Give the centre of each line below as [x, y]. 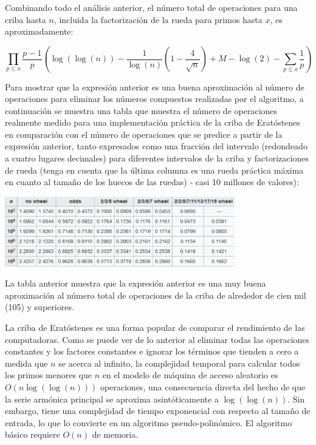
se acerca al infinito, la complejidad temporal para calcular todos [179, 363]
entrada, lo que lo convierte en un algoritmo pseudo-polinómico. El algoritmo [149, 422]
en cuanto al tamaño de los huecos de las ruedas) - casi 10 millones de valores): [152, 182]
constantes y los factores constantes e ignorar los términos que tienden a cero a [152, 351]
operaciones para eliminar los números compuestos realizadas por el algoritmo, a [154, 99]
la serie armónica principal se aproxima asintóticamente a [112, 399]
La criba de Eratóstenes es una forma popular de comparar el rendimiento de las [155, 328]
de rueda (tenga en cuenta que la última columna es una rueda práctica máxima [154, 170]
